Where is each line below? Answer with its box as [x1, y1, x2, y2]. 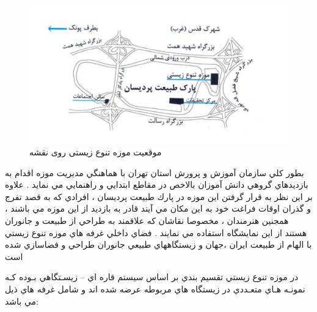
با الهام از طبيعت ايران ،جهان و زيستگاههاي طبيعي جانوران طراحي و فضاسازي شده [5, 238, 312, 251]
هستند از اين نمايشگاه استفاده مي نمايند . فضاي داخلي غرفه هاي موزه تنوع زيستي [5, 226, 307, 239]
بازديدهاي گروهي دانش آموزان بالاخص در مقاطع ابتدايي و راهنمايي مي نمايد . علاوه [5, 178, 308, 191]
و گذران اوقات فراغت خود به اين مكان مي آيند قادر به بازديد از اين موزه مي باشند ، [5, 202, 311, 215]
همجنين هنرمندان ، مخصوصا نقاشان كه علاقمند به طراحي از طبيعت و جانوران [5, 214, 289, 227]
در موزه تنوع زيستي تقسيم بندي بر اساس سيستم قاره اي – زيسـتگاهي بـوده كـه [5, 270, 299, 283]
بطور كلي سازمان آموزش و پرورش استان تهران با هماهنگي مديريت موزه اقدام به [5, 166, 304, 179]
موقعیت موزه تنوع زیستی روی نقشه [29, 146, 162, 158]
